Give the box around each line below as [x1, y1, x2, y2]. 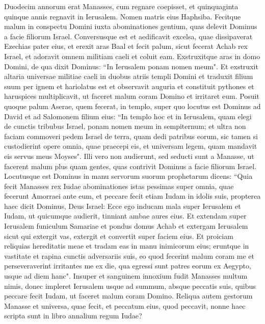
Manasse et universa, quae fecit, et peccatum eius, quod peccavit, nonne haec [4, 300, 246, 311]
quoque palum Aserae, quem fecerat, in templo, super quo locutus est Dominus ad [4, 100, 261, 111]
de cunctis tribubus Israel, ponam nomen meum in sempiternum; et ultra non [4, 121, 246, 131]
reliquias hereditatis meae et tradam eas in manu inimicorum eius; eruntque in [4, 240, 249, 251]
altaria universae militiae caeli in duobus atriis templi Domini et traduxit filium [4, 71, 253, 82]
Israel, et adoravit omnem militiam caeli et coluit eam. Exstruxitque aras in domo [4, 50, 260, 61]
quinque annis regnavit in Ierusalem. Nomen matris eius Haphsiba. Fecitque [4, 11, 241, 21]
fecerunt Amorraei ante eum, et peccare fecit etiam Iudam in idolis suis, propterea [4, 191, 261, 201]
